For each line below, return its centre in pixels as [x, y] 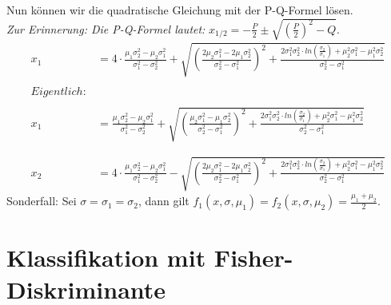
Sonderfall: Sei [42, 201]
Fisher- [253, 257]
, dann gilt [164, 201]
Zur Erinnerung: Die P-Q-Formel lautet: [106, 28]
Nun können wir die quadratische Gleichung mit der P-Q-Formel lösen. [180, 10]
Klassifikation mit [106, 257]
